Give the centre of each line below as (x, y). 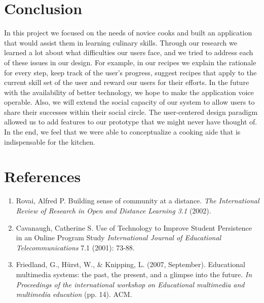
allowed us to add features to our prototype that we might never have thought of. (131, 122)
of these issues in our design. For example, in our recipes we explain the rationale (130, 62)
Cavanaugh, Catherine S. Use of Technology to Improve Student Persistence (134, 227)
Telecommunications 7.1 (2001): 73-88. (75, 247)
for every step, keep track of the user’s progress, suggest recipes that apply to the (130, 72)
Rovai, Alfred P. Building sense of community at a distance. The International (138, 201)
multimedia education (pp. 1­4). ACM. (74, 294)
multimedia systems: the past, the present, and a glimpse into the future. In (134, 274)
